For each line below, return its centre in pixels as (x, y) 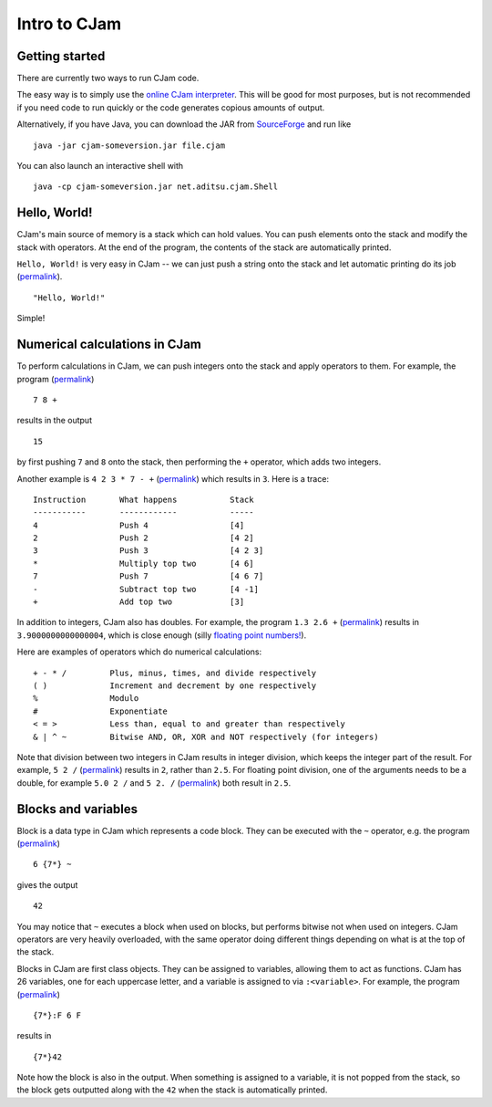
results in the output (55, 421)
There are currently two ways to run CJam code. (108, 78)
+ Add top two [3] (139, 602)
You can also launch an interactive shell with (100, 166)
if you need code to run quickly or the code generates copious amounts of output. (171, 107)
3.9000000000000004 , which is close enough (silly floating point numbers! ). (162, 635)
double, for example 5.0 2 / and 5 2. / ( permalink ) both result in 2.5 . (154, 783)
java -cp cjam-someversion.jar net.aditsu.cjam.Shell (155, 187)
